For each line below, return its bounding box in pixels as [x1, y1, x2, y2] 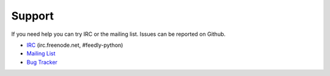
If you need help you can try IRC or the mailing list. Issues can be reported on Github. [11, 30, 226, 38]
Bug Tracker [26, 58, 58, 66]
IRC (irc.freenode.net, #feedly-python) [26, 41, 123, 49]
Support [11, 9, 54, 22]
